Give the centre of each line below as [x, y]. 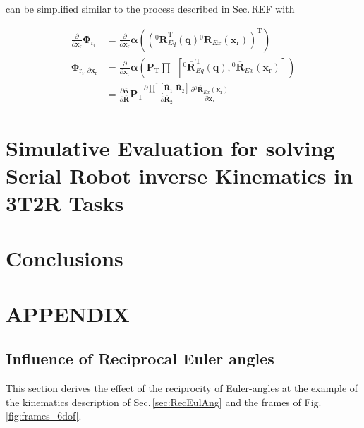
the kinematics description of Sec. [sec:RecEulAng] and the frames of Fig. [164, 402]
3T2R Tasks [65, 203]
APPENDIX [68, 313]
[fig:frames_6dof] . [44, 416]
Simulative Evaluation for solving [170, 147]
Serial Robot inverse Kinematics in [180, 175]
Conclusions [65, 258]
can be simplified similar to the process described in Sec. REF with [150, 8]
